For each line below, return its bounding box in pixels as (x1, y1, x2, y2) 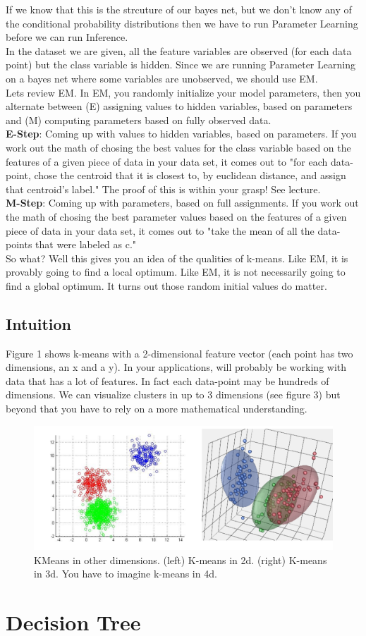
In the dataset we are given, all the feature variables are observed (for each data (6, 43, 352, 58)
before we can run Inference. (6, 30, 128, 44)
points (6, 237, 32, 252)
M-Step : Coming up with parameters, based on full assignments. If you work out (6, 195, 359, 210)
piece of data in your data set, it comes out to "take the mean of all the (6, 223, 315, 238)
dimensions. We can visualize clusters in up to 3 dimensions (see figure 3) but (6, 387, 341, 402)
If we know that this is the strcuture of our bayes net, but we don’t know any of (6, 2, 352, 16)
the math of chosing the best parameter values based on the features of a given (6, 209, 347, 224)
